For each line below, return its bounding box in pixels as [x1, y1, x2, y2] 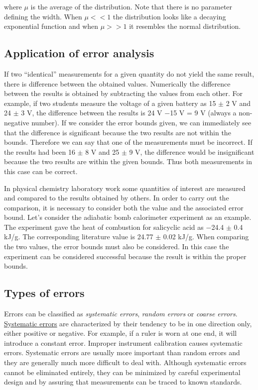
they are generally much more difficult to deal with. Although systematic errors [4, 357, 247, 368]
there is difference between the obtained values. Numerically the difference [4, 78, 231, 89]
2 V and [226, 97, 251, 108]
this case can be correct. [4, 166, 78, 176]
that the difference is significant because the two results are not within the [4, 127, 231, 137]
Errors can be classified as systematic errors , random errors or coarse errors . [4, 308, 238, 319]
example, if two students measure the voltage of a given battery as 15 [4, 97, 216, 108]
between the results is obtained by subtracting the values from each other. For [4, 88, 243, 98]
